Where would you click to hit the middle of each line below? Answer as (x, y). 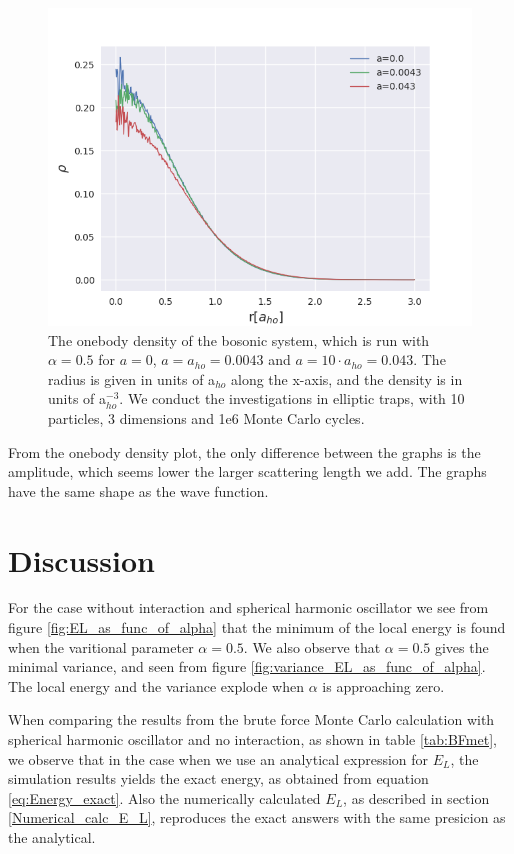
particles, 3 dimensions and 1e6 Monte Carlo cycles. (206, 417)
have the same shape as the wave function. (138, 490)
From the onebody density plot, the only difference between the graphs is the (244, 451)
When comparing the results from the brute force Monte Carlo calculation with (251, 719)
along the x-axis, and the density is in (346, 378)
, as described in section (416, 797)
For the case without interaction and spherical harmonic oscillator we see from (248, 607)
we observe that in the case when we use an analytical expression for (218, 758)
